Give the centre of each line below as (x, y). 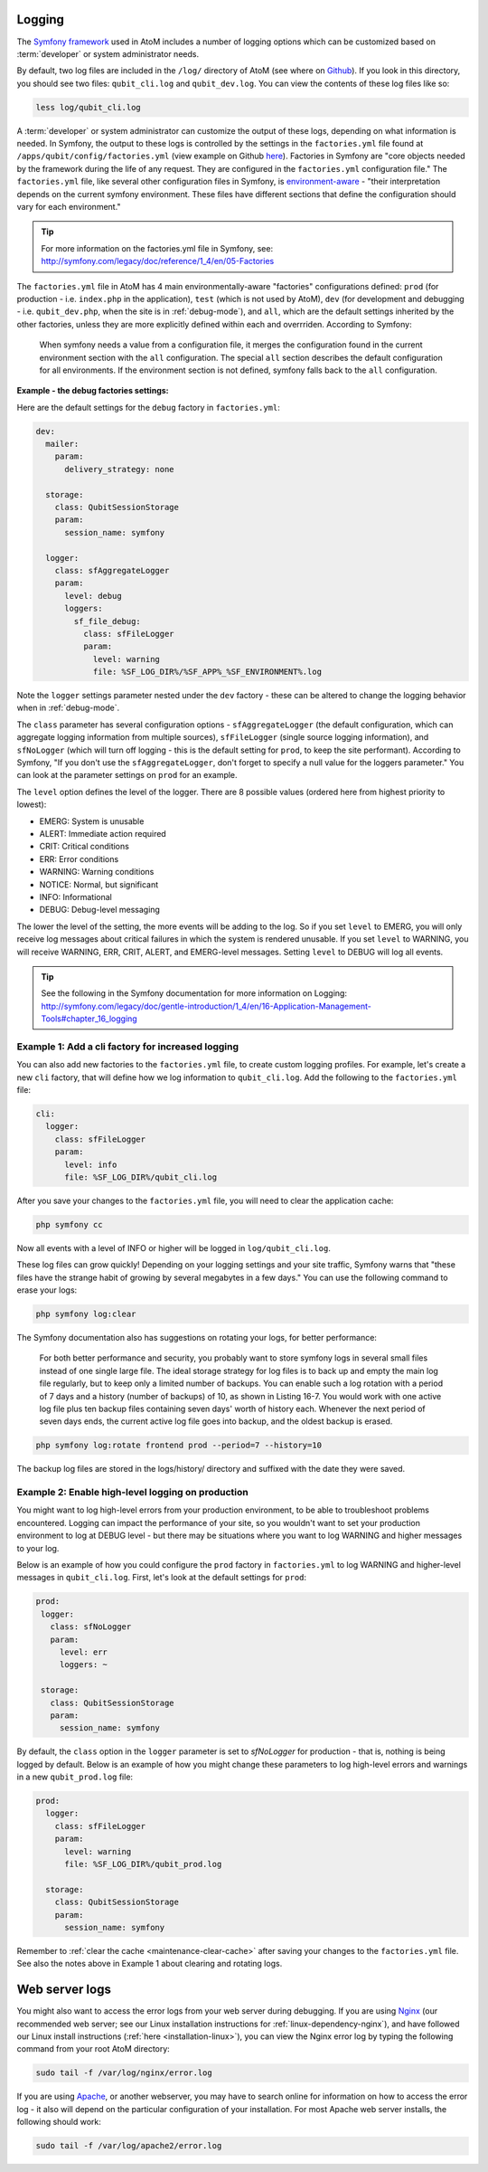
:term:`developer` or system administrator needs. (108, 53)
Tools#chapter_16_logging (89, 1019)
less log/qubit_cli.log (89, 107)
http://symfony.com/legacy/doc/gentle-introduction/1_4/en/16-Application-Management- (206, 1006)
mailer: (62, 444)
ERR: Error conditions (79, 858)
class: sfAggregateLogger (112, 570)
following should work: (59, 2122)
